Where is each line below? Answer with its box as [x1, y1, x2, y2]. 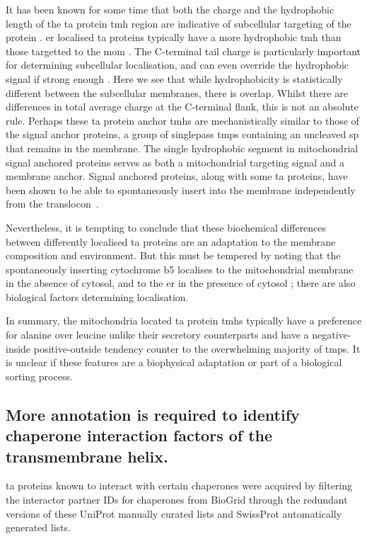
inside [6, 341, 31, 356]
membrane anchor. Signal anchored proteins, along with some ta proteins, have [6, 169, 348, 183]
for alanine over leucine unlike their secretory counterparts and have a [6, 327, 309, 342]
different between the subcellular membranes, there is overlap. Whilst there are [6, 85, 348, 100]
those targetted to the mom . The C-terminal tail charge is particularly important [6, 43, 361, 58]
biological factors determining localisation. [6, 289, 189, 304]
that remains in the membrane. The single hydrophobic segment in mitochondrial [6, 140, 359, 155]
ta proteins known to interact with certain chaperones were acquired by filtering [6, 478, 353, 493]
